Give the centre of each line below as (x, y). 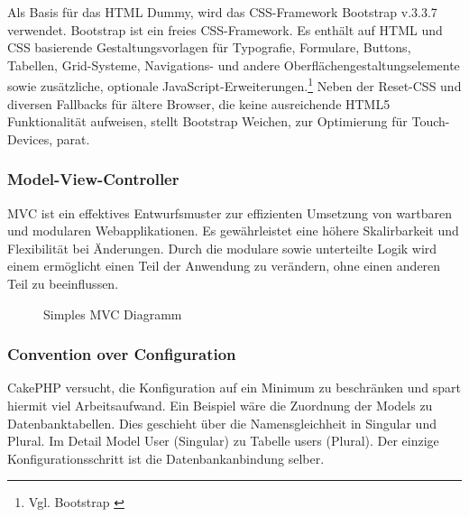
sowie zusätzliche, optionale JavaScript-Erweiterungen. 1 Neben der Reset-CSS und (234, 85)
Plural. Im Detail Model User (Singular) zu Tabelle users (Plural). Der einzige (223, 441)
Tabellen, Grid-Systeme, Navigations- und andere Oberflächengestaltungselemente (234, 65)
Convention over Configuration (122, 354)
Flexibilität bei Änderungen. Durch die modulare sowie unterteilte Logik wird (222, 248)
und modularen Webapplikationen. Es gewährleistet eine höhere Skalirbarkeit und (233, 231)
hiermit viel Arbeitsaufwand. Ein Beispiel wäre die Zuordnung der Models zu (220, 405)
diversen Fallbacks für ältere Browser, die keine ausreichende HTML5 (199, 103)
